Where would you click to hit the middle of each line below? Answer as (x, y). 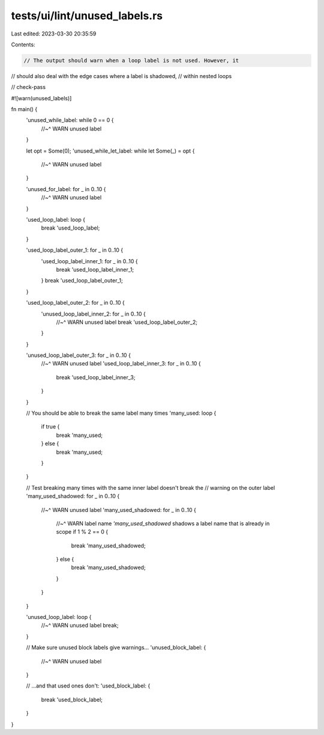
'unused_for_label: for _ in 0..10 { (66, 189)
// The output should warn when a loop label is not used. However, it (131, 60)
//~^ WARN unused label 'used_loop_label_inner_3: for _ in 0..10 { (121, 364)
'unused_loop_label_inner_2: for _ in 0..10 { (94, 314)
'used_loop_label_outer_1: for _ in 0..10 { (74, 250)
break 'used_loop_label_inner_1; (95, 269)
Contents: (23, 44)
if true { (50, 427)
